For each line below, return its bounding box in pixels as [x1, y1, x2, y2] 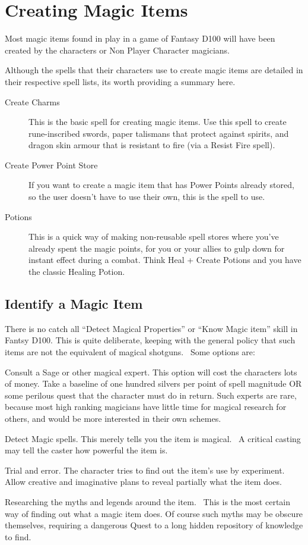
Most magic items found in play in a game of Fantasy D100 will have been [5, 32, 275, 45]
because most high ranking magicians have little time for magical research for [5, 400, 287, 413]
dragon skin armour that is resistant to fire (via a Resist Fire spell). [28, 139, 275, 151]
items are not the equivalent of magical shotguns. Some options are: [5, 346, 255, 358]
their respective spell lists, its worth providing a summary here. [5, 75, 236, 87]
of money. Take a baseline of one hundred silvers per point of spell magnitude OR [5, 377, 302, 390]
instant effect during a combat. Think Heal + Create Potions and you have [28, 253, 301, 266]
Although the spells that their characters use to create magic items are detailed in [5, 64, 303, 76]
